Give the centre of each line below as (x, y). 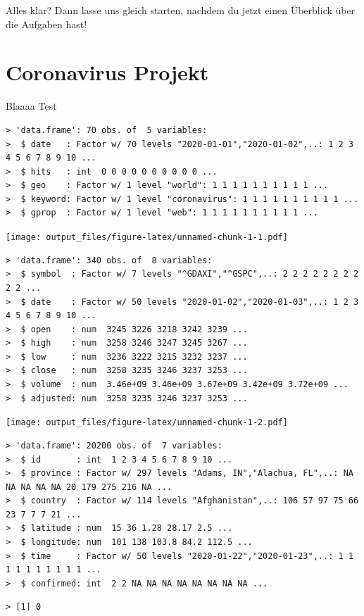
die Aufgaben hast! (46, 24)
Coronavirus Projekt (107, 72)
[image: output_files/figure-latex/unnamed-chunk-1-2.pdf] (147, 423)
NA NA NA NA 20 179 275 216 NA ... (89, 487)
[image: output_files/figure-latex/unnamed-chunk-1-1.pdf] (147, 238)
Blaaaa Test (31, 106)
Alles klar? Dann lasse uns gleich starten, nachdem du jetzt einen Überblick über (181, 10)
